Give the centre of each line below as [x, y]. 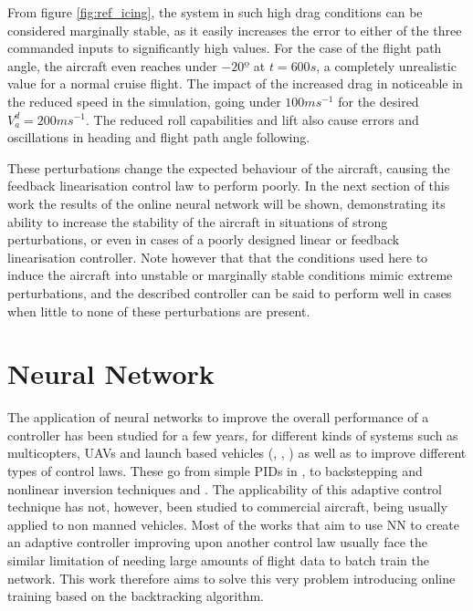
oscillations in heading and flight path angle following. [159, 137]
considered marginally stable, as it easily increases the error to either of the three [235, 30]
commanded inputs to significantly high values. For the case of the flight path [225, 48]
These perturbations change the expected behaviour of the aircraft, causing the [229, 167]
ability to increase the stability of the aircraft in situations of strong [198, 221]
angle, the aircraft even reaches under [112, 65]
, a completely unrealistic [386, 65]
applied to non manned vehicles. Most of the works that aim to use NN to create [234, 524]
